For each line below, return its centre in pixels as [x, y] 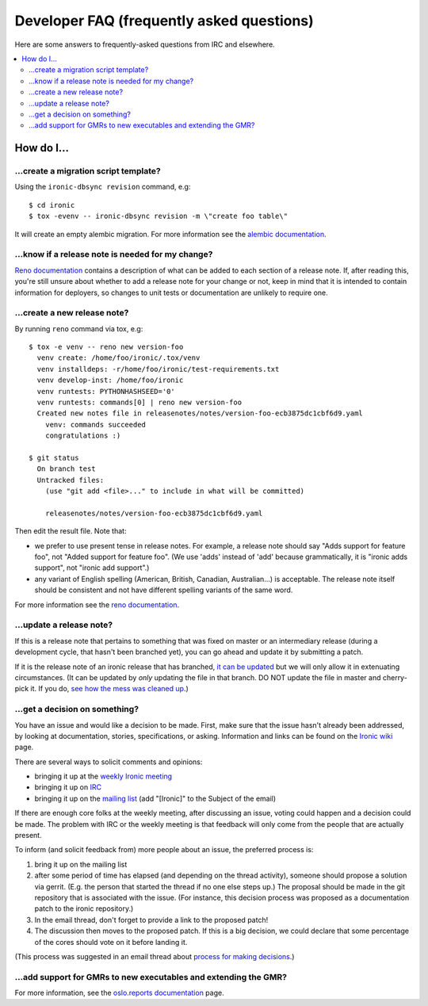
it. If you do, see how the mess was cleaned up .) [110, 689]
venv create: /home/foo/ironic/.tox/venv [118, 358]
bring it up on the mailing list [81, 864]
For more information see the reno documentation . [97, 604]
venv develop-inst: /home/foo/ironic [110, 380]
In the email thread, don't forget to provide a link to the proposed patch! [151, 920]
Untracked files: [71, 480]
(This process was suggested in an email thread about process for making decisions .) [155, 956]
